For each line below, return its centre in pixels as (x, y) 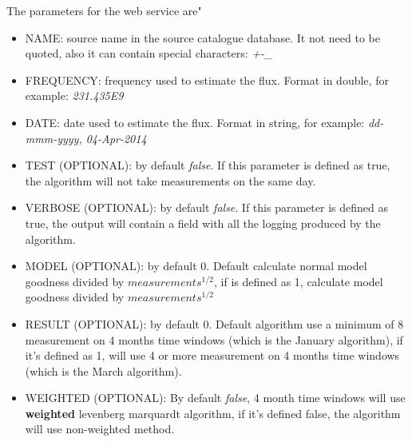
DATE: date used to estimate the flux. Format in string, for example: (195, 122)
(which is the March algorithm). (103, 370)
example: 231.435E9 (74, 96)
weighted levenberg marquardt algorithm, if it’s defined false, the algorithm (213, 413)
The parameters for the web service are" (104, 10)
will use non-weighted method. (100, 429)
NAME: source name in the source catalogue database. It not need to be (202, 37)
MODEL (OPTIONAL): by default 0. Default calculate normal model (196, 266)
